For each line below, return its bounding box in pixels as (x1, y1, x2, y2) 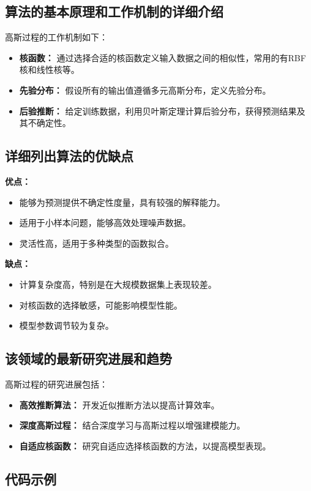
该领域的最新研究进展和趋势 (5, 349, 172, 368)
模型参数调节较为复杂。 (19, 319, 114, 332)
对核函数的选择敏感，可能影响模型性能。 (19, 298, 182, 311)
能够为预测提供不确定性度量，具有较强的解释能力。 (19, 195, 225, 208)
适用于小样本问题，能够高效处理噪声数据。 (19, 216, 191, 229)
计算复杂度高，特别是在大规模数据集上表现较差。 (19, 277, 217, 290)
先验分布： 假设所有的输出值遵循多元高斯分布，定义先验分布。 (19, 83, 271, 96)
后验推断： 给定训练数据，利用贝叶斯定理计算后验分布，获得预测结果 (19, 104, 297, 117)
